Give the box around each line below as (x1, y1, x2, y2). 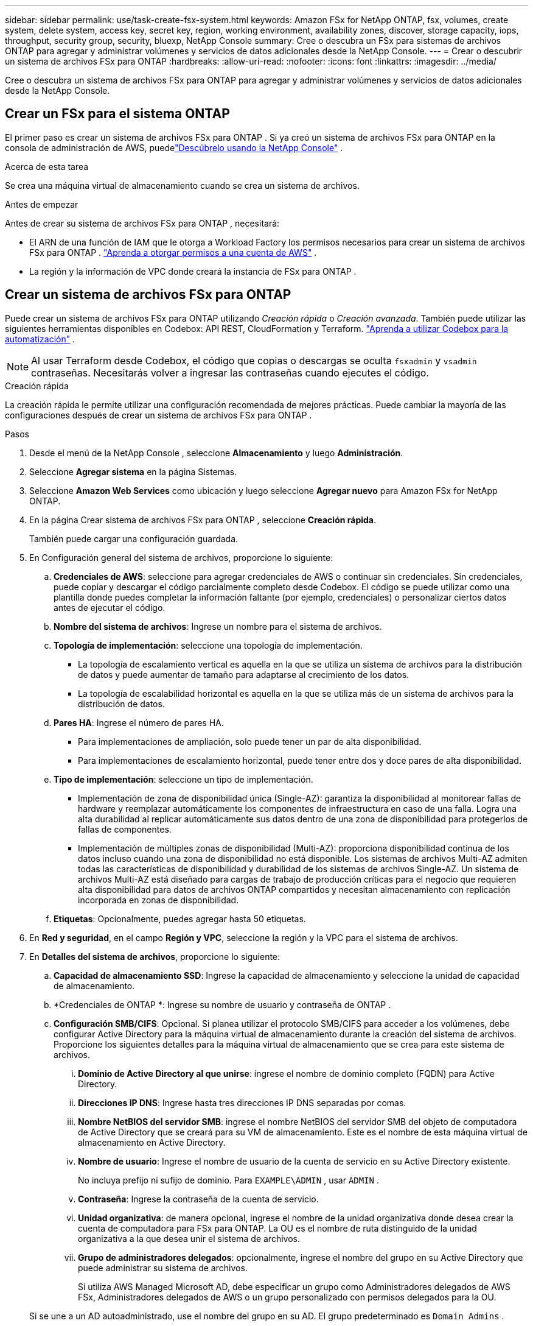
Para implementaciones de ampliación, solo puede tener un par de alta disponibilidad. (78, 736, 422, 747)
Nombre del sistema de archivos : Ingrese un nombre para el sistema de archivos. (54, 621, 382, 632)
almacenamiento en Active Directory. (78, 1137, 226, 1148)
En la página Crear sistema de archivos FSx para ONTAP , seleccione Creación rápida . (29, 514, 377, 525)
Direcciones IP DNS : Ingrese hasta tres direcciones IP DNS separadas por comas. (78, 1097, 406, 1108)
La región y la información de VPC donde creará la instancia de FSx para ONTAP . (29, 266, 357, 277)
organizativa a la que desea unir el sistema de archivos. (78, 1233, 300, 1244)
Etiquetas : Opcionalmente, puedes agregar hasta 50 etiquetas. (54, 913, 306, 924)
